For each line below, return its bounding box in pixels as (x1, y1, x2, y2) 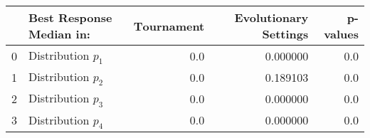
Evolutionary (234, 9, 309, 26)
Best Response (28, 9, 112, 26)
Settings (262, 26, 309, 42)
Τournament (133, 17, 205, 34)
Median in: (28, 26, 90, 42)
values (324, 26, 359, 42)
